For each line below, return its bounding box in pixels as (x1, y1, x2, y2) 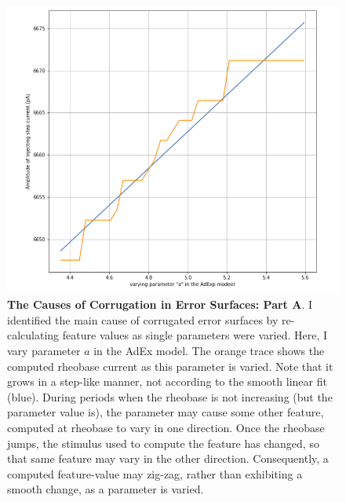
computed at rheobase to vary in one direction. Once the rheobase (7, 419, 325, 435)
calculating (7, 327, 60, 343)
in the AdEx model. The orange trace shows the (93, 343, 325, 359)
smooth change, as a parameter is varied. (7, 481, 204, 497)
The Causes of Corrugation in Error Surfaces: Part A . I (7, 296, 313, 313)
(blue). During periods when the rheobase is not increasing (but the (7, 388, 333, 405)
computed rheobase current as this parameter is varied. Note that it (7, 357, 333, 374)
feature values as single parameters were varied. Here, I (62, 327, 328, 343)
